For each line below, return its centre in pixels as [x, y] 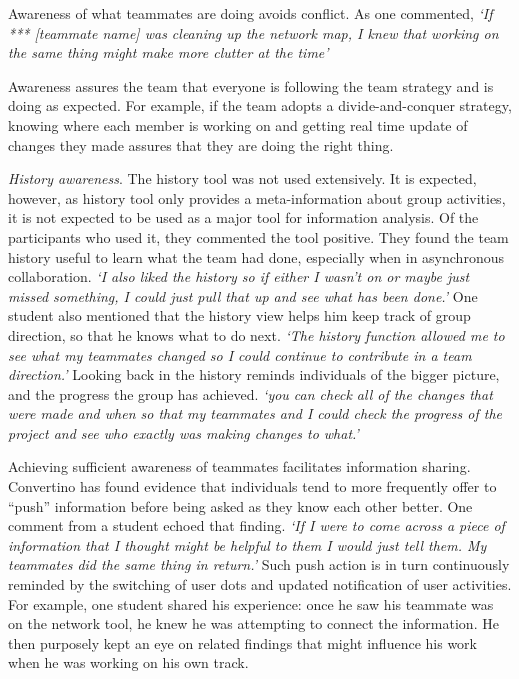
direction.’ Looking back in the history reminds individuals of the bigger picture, [254, 374]
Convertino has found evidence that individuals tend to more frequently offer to [252, 486]
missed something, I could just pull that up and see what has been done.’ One [243, 295]
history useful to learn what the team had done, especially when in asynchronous [256, 256]
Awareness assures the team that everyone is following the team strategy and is [251, 85]
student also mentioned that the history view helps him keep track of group [239, 315]
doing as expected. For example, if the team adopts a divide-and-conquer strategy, [260, 105]
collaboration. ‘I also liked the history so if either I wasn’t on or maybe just [239, 276]
